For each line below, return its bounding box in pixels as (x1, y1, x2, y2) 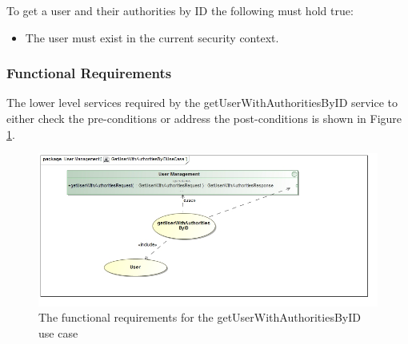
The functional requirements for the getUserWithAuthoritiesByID (38, 309, 361, 326)
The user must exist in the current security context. (25, 29, 279, 45)
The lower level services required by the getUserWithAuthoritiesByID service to (6, 94, 398, 111)
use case (38, 324, 78, 341)
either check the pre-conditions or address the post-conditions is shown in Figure (6, 110, 402, 126)
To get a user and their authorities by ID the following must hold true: (6, 2, 354, 18)
